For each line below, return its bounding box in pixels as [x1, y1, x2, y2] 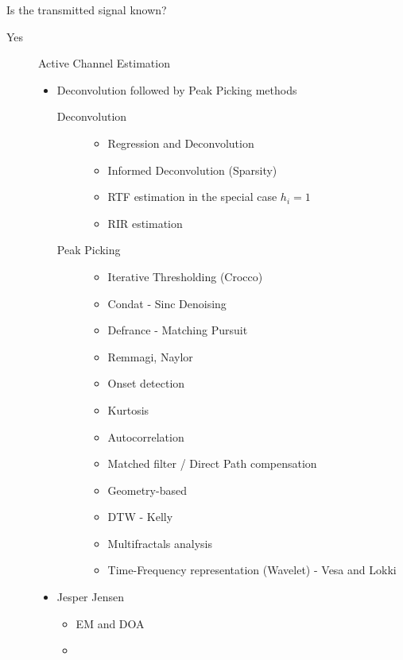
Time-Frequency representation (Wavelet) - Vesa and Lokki [107, 562, 397, 578]
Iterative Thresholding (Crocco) [107, 268, 263, 284]
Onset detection [107, 375, 185, 392]
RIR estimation [107, 214, 183, 231]
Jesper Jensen [56, 589, 124, 605]
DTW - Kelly [107, 508, 173, 525]
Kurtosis [107, 401, 149, 418]
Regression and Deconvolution [107, 134, 254, 151]
